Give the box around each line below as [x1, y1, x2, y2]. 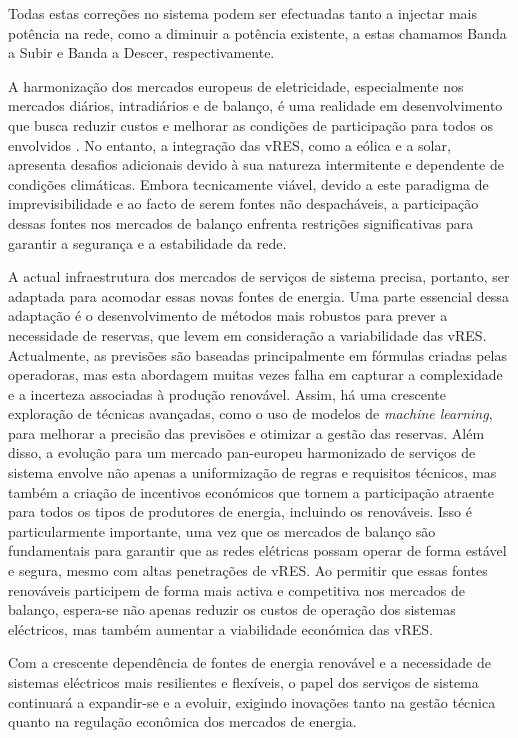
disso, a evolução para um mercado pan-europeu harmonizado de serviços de [8, 442, 476, 463]
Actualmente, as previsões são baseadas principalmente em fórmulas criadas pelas [8, 344, 507, 365]
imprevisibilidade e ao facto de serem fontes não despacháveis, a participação [8, 193, 479, 214]
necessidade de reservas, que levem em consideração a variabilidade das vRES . [8, 324, 487, 345]
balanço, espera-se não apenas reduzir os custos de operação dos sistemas [8, 599, 456, 620]
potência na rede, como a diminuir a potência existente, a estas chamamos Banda [8, 22, 507, 43]
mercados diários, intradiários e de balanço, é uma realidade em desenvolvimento [8, 95, 503, 116]
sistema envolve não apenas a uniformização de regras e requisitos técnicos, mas [8, 462, 497, 483]
